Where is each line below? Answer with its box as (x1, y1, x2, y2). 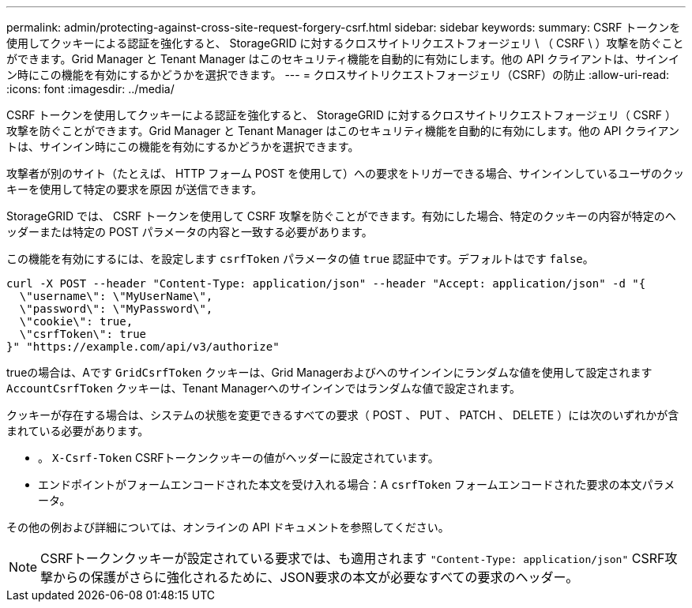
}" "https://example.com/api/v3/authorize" (6, 340, 280, 353)
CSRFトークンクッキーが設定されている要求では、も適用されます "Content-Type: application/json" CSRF (40, 550, 665, 566)
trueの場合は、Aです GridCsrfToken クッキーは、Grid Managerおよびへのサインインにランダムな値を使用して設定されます (6, 366, 653, 379)
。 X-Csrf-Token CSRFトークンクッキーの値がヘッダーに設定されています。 (38, 451, 439, 464)
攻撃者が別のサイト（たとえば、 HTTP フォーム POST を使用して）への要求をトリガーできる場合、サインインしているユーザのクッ (6, 167, 685, 180)
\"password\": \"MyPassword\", (19, 302, 213, 315)
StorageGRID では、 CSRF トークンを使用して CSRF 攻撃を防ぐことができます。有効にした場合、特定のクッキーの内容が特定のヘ (6, 209, 676, 223)
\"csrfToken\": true (19, 328, 147, 340)
